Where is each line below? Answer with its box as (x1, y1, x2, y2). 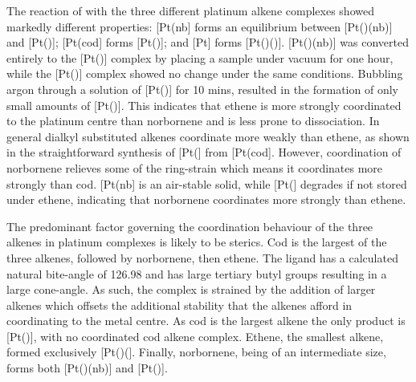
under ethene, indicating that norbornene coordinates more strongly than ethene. (6, 191, 406, 208)
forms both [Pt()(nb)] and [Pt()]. (6, 360, 168, 376)
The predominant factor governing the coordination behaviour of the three (6, 217, 373, 234)
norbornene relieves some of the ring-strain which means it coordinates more (6, 159, 383, 176)
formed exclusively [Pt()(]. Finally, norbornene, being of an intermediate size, (6, 343, 386, 360)
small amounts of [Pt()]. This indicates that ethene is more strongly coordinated (6, 96, 402, 113)
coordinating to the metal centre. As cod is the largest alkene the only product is (6, 312, 406, 329)
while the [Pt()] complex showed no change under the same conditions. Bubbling (6, 65, 403, 82)
